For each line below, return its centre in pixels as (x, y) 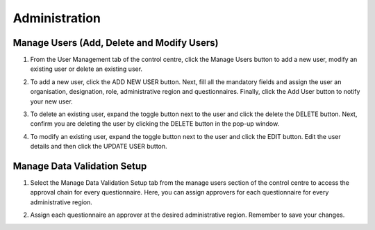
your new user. (51, 101)
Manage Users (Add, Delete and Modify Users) (116, 43)
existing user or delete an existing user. (86, 69)
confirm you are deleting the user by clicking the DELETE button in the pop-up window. (155, 124)
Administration (57, 18)
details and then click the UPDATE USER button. (99, 147)
